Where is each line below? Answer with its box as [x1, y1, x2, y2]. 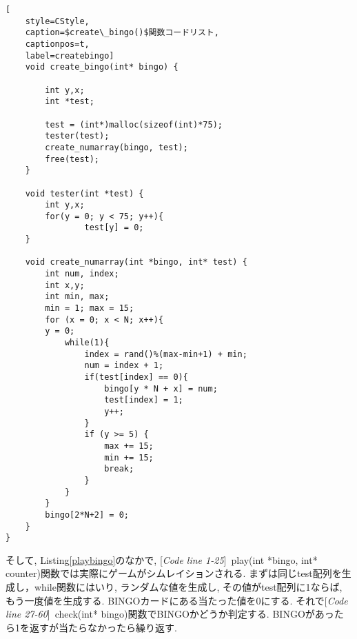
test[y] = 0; [84, 223, 144, 233]
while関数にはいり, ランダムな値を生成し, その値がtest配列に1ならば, [34, 580, 343, 594]
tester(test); [45, 131, 110, 141]
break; [104, 464, 134, 474]
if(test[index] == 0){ [84, 372, 188, 382]
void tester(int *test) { [25, 188, 144, 199]
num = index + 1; [84, 361, 164, 371]
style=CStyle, [25, 16, 90, 26]
